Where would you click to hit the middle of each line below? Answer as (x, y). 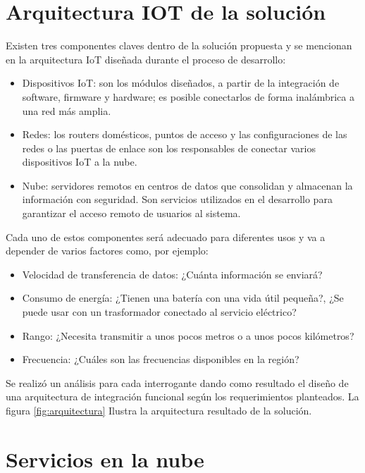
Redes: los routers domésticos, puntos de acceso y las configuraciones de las (185, 134)
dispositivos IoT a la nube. (80, 162)
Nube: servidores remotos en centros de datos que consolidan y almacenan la (187, 185)
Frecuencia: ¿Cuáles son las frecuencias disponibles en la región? (161, 359)
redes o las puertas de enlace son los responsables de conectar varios (169, 148)
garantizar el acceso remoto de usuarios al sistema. (131, 213)
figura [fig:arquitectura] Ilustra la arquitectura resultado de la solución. (159, 410)
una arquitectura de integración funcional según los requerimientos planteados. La (182, 397)
